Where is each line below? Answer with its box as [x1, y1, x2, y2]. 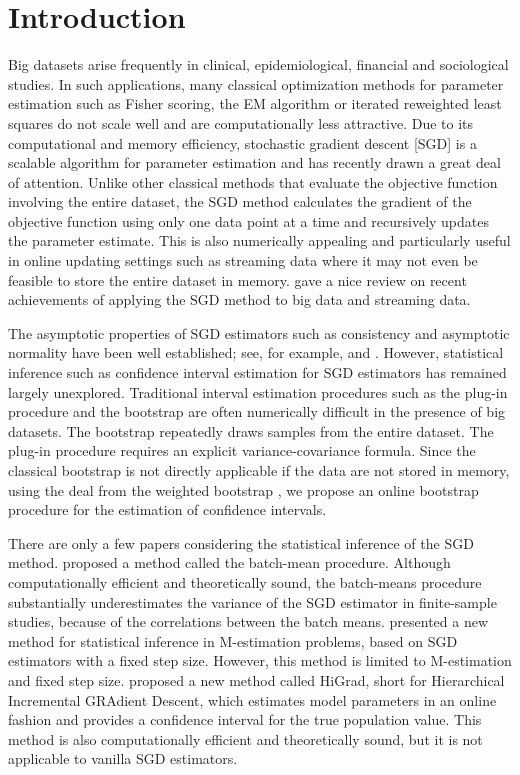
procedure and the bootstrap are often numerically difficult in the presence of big [8, 401, 506, 422]
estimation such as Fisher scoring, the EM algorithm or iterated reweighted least [8, 93, 502, 114]
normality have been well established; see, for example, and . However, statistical [8, 342, 504, 363]
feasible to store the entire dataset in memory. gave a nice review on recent [8, 269, 467, 290]
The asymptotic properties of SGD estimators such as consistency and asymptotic [8, 322, 510, 343]
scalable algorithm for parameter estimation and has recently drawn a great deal [8, 152, 501, 173]
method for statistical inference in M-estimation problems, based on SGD [8, 630, 458, 651]
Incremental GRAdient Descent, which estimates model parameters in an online [8, 689, 497, 710]
